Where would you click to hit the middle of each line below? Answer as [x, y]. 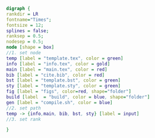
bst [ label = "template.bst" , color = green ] [63, 80]
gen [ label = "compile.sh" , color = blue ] [59, 102]
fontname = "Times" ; [29, 20]
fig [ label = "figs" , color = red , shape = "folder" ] [69, 92]
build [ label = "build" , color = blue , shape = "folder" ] [78, 97]
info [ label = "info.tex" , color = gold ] [58, 64]
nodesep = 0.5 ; [25, 42]
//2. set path [24, 108]
